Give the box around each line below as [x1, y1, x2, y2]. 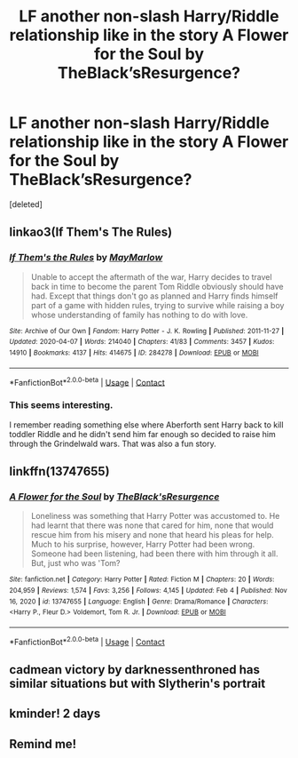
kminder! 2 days [9, 706, 101, 722]
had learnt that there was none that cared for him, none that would [30, 520, 274, 531]
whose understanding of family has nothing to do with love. [30, 309, 248, 320]
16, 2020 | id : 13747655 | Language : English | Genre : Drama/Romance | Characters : [9, 597, 269, 606]
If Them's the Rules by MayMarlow [9, 251, 163, 264]
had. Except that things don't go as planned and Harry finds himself [30, 291, 278, 301]
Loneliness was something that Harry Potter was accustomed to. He [30, 511, 280, 522]
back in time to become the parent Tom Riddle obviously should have [30, 281, 284, 291]
